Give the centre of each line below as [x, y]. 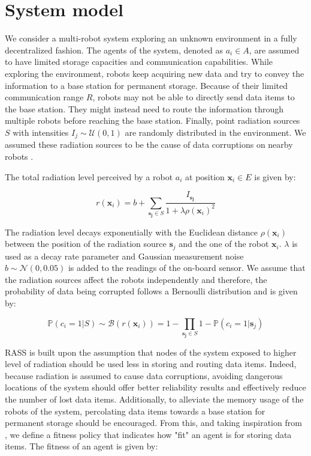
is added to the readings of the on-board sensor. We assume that [187, 268]
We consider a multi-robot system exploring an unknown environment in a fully [151, 38]
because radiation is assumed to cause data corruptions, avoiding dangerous [144, 375]
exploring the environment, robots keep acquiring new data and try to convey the [155, 73]
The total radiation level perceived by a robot [89, 176]
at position [205, 176]
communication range [44, 97]
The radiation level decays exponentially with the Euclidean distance [131, 232]
